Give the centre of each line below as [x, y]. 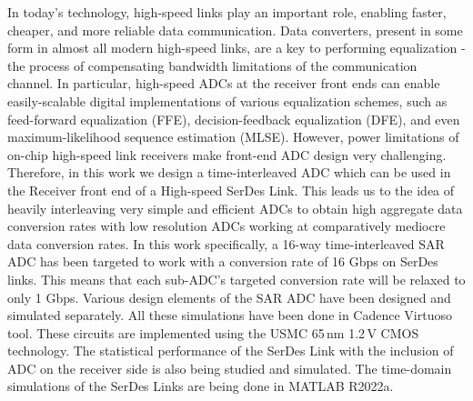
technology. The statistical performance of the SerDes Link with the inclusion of [231, 351]
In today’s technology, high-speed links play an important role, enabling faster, [227, 12]
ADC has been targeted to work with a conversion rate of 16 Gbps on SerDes [223, 261]
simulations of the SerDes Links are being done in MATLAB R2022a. [201, 386]
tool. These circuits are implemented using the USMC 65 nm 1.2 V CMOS [213, 332]
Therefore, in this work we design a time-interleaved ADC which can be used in [229, 172]
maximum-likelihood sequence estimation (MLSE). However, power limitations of [233, 137]
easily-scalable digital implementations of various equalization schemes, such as [227, 100]
